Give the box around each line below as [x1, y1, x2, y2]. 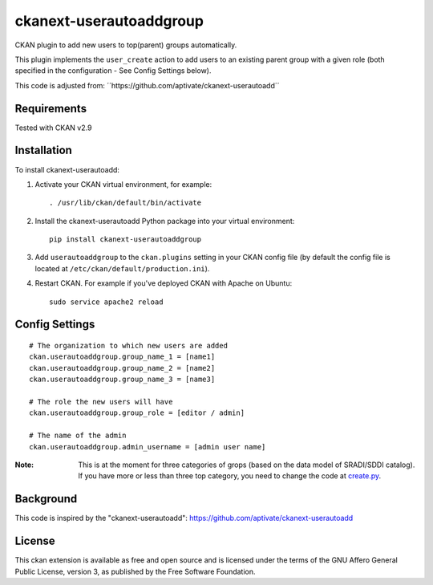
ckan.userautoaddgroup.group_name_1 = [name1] [29, 352, 216, 361]
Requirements [14, 101, 87, 116]
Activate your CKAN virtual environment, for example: [34, 179, 212, 189]
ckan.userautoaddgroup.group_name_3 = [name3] [29, 375, 216, 384]
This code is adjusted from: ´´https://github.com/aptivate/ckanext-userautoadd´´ [14, 80, 280, 90]
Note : [14, 460, 34, 469]
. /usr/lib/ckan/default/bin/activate [49, 198, 202, 208]
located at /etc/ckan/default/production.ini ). [34, 263, 210, 273]
